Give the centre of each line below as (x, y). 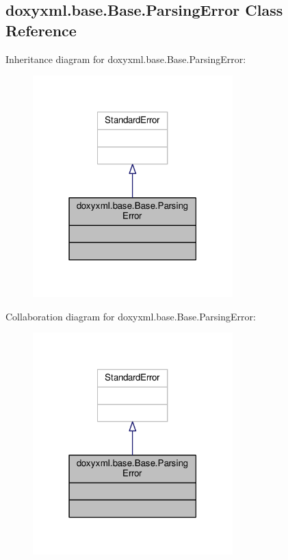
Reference (41, 30)
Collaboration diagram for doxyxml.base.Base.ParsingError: (131, 316)
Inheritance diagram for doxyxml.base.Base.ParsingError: (126, 59)
